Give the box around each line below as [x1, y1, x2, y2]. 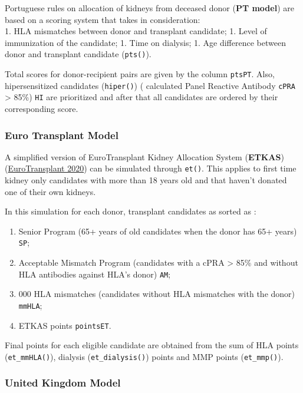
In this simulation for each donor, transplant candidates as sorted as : [5, 205, 256, 217]
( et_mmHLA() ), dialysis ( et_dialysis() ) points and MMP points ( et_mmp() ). [5, 350, 284, 362]
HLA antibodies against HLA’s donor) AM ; [18, 267, 171, 280]
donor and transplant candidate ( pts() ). [5, 48, 151, 60]
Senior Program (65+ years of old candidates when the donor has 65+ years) [18, 224, 297, 237]
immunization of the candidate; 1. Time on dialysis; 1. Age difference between [5, 36, 286, 48]
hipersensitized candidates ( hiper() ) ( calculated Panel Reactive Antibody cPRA [5, 79, 295, 91]
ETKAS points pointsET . [18, 319, 111, 331]
